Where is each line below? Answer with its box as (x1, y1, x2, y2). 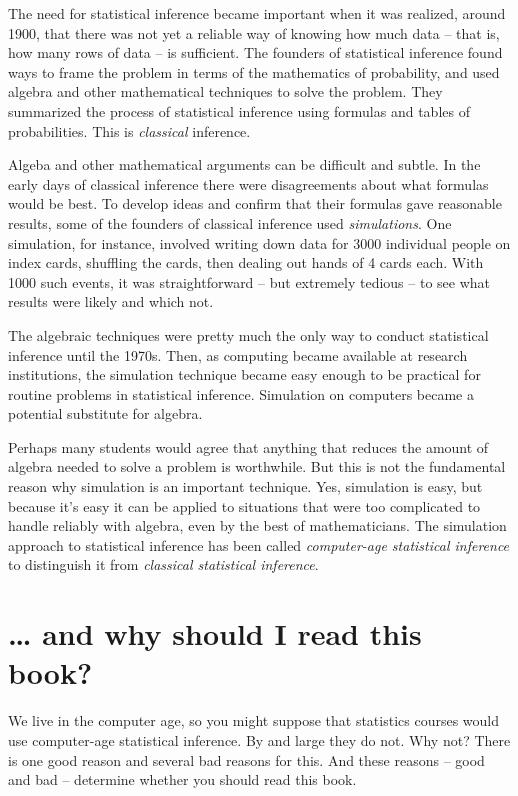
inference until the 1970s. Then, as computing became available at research (8, 344, 468, 365)
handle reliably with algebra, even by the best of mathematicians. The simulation (8, 515, 507, 536)
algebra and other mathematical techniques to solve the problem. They (8, 81, 443, 102)
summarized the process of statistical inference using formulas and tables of (8, 100, 470, 121)
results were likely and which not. (8, 291, 214, 312)
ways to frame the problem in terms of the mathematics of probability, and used (8, 61, 500, 82)
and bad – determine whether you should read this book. (8, 769, 357, 790)
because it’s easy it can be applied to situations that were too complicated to (8, 495, 481, 516)
